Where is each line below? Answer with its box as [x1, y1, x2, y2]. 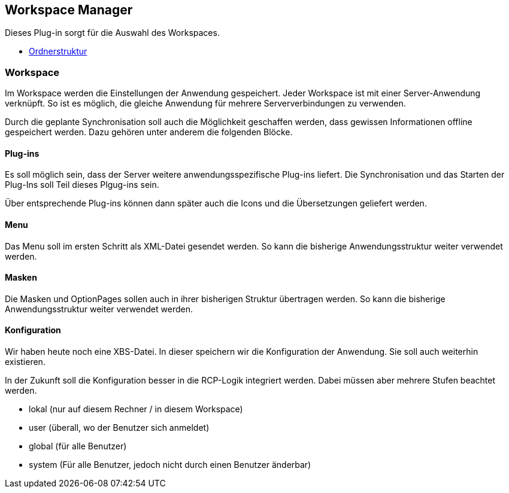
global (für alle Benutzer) [29, 441, 127, 452]
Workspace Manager [5, 2, 133, 17]
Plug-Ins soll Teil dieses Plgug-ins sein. [5, 179, 159, 190]
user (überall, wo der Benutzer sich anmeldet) [29, 422, 210, 433]
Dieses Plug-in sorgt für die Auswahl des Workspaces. [5, 28, 220, 38]
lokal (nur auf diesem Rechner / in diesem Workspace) [29, 404, 243, 415]
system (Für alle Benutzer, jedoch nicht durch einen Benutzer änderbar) [29, 459, 311, 470]
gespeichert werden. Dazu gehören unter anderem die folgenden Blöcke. [5, 127, 293, 138]
